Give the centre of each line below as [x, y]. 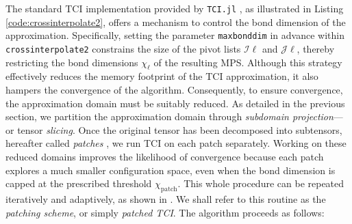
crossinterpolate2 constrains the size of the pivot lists [123, 48]
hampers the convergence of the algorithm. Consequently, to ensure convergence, [174, 89]
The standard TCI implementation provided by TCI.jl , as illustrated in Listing [175, 8]
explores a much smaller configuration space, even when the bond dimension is [171, 170]
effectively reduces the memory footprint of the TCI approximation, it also [162, 76]
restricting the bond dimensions [72, 62]
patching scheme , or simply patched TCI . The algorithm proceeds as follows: [165, 212]
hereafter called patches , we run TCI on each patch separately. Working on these [176, 143]
